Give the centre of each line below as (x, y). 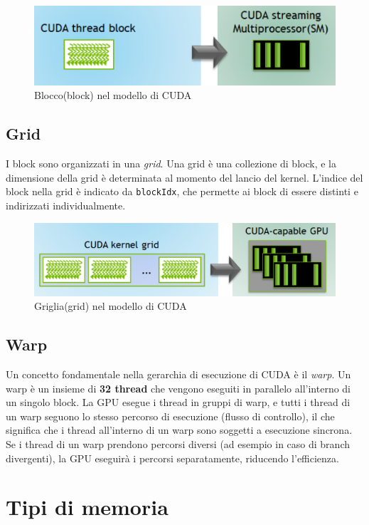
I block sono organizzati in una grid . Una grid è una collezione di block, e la (171, 163)
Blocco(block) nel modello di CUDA (113, 95)
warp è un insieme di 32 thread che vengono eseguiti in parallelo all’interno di (178, 388)
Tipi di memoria (87, 507)
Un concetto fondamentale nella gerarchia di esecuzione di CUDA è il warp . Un (178, 374)
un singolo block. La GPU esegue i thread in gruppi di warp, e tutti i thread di (178, 402)
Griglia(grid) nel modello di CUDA (111, 306)
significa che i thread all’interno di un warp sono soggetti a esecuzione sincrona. (179, 430)
